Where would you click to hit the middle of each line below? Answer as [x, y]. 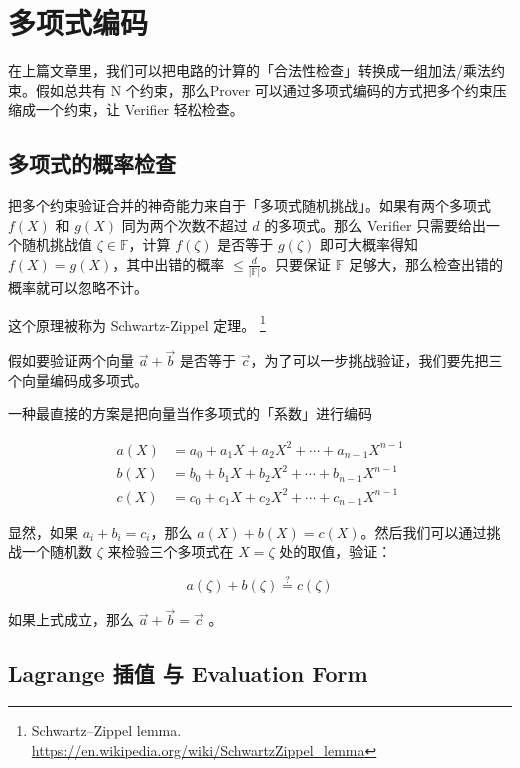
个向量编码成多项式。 [78, 379]
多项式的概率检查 [92, 163]
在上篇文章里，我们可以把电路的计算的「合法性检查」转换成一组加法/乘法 [249, 70]
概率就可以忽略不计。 [78, 287]
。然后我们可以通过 [423, 531]
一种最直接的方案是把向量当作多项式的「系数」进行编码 [190, 413]
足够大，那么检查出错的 [426, 263]
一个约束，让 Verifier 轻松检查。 [139, 109]
